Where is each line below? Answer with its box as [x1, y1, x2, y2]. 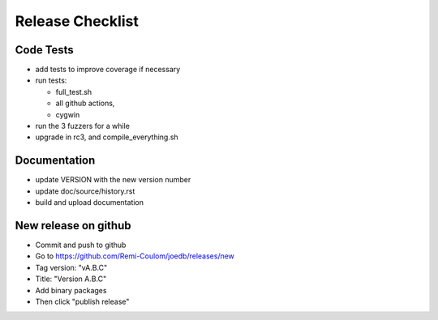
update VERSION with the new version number [35, 175, 191, 185]
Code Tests [15, 43, 75, 57]
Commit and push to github [35, 240, 127, 250]
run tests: [35, 75, 67, 85]
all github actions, [55, 98, 115, 109]
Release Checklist [15, 12, 140, 30]
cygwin [55, 109, 80, 119]
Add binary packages [35, 285, 107, 295]
